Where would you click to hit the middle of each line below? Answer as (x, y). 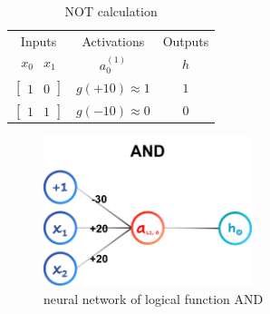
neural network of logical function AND (154, 298)
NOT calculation (111, 11)
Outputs (186, 40)
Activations (113, 40)
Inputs (39, 40)
